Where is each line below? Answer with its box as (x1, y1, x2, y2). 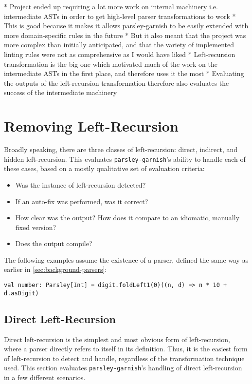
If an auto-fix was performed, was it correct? (15, 196, 148, 206)
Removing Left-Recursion (4, 116, 179, 136)
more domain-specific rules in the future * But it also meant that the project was (4, 30, 246, 40)
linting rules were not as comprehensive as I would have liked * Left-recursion (4, 49, 235, 59)
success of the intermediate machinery (4, 87, 117, 97)
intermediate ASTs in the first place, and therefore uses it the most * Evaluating (4, 68, 244, 78)
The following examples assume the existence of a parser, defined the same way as (4, 254, 249, 265)
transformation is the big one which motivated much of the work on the (4, 58, 217, 69)
